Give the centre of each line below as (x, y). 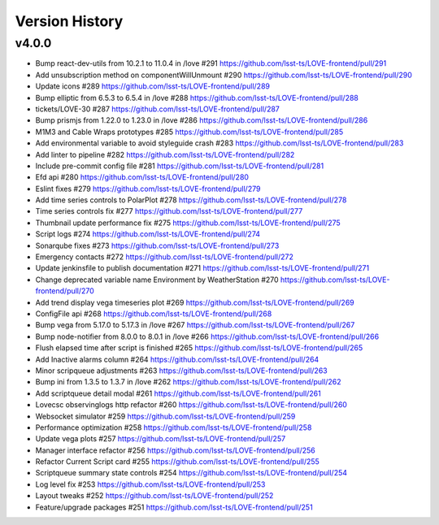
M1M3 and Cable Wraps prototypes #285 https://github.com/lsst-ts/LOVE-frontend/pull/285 (189, 132)
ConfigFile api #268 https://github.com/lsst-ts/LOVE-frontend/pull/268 (154, 314)
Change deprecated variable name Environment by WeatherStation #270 (157, 280)
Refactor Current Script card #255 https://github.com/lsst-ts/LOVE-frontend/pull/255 (178, 462)
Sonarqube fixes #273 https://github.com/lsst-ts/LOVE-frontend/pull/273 (157, 245)
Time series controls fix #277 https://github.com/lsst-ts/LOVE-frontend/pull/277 (169, 211)
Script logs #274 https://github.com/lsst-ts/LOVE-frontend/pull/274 (148, 234)
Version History (69, 21)
